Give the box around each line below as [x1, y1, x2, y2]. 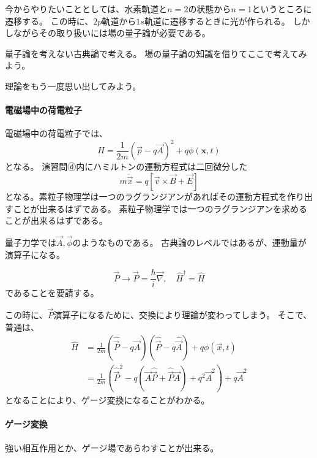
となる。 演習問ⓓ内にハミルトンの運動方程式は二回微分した [5, 160, 248, 173]
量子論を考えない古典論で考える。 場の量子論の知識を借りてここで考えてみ [5, 47, 307, 59]
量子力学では [5, 236, 56, 249]
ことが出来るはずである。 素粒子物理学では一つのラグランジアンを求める [13, 202, 307, 215]
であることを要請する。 [5, 286, 99, 299]
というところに [252, 2, 312, 15]
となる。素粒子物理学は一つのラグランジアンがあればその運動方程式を [5, 190, 288, 203]
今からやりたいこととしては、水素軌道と [5, 2, 168, 15]
